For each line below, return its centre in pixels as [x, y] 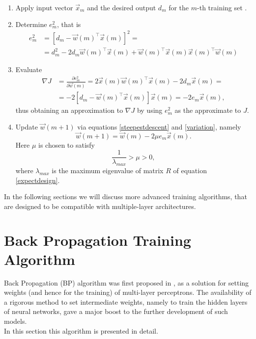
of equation [190, 170]
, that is [69, 24]
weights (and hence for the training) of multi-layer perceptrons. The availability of [128, 292]
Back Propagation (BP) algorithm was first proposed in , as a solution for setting [127, 282]
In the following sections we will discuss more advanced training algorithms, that [126, 196]
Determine [31, 24]
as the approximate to [208, 110]
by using [150, 110]
